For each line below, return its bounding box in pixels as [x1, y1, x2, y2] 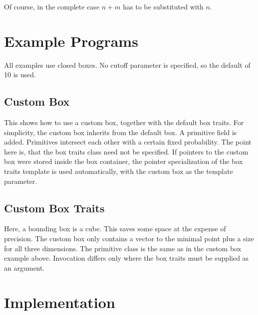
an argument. [4, 262, 45, 273]
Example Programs [4, 30, 138, 51]
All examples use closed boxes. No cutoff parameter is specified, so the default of [4, 59, 251, 70]
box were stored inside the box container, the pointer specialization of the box [4, 156, 243, 166]
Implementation [4, 292, 115, 312]
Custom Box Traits [4, 200, 105, 215]
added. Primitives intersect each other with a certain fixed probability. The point [4, 137, 252, 147]
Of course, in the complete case [4, 1, 100, 11]
